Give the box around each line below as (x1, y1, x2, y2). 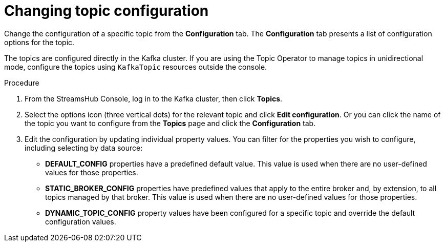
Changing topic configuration (4, 2, 209, 19)
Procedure (4, 78, 39, 87)
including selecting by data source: (25, 143, 143, 152)
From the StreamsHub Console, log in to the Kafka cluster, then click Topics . (25, 94, 283, 103)
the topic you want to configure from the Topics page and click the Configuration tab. (25, 118, 316, 128)
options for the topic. (4, 37, 75, 47)
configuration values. (45, 217, 116, 226)
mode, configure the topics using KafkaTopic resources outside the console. (4, 62, 267, 71)
